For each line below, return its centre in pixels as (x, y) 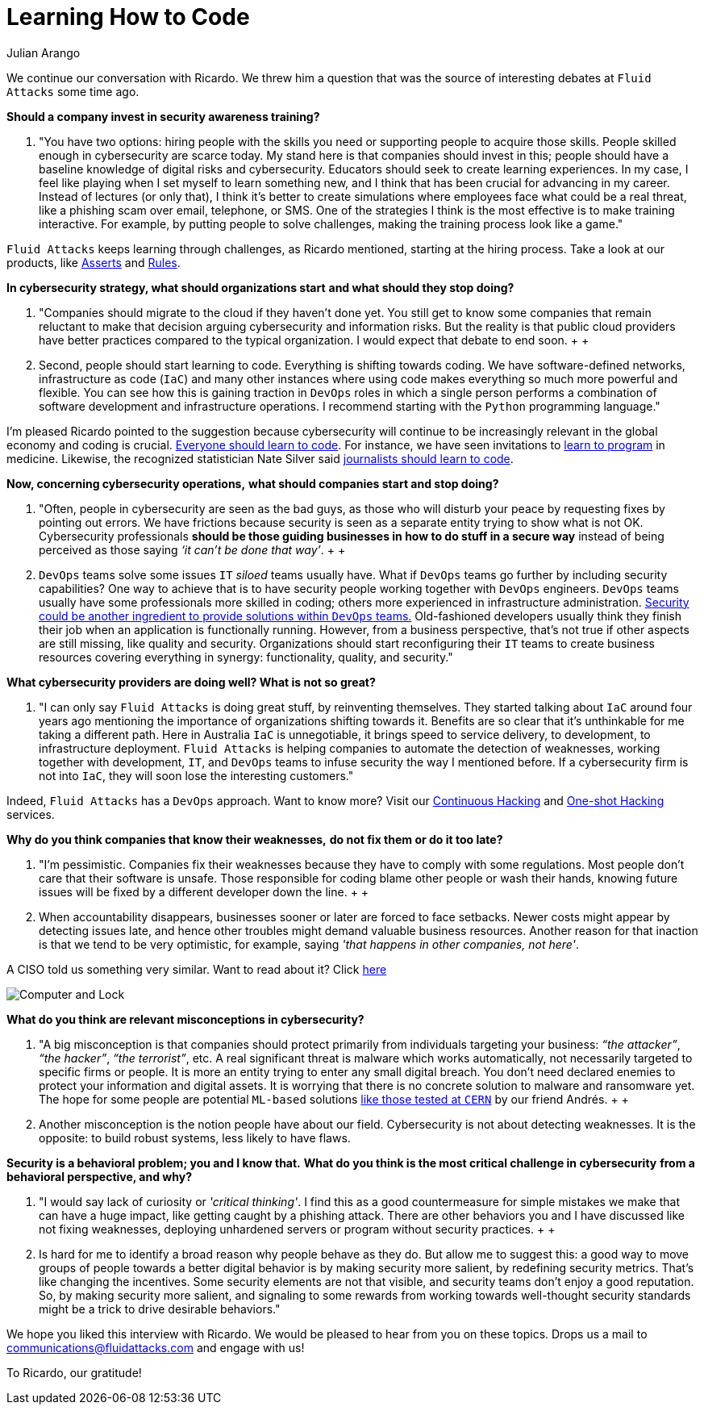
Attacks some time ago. (73, 91)
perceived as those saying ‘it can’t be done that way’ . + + (192, 549)
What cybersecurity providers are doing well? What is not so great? (191, 682)
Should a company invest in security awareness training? (163, 116)
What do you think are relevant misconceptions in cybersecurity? (185, 1019)
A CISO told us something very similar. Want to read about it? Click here (197, 969)
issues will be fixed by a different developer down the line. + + (204, 891)
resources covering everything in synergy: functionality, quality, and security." (246, 657)
